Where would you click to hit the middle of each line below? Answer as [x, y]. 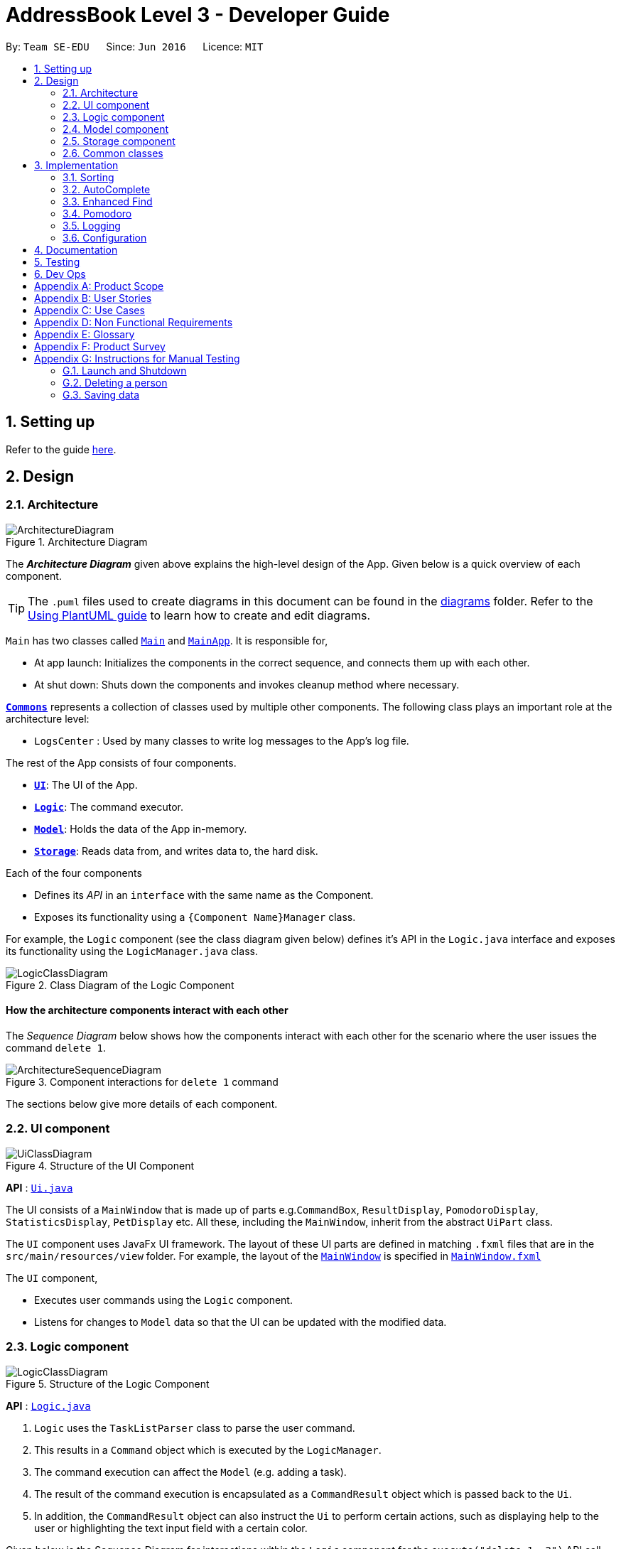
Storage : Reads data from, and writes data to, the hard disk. [176, 851]
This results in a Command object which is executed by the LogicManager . [208, 1450]
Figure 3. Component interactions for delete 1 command [142, 1082]
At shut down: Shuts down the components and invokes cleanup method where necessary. [247, 684]
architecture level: [48, 718]
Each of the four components [74, 873]
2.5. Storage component [119, 141]
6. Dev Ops [60, 274]
